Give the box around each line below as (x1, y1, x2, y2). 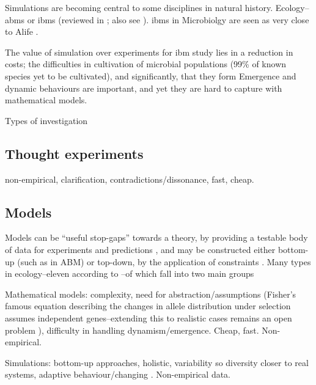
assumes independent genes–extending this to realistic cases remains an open (5, 311, 292, 324)
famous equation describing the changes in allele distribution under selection (5, 299, 291, 312)
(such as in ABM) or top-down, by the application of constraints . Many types (17, 255, 311, 268)
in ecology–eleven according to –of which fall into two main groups (5, 267, 254, 280)
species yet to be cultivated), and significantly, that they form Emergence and (5, 69, 296, 82)
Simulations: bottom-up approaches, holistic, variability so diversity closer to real (5, 356, 309, 369)
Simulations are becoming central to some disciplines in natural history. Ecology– (5, 1, 309, 13)
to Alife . (5, 25, 39, 38)
